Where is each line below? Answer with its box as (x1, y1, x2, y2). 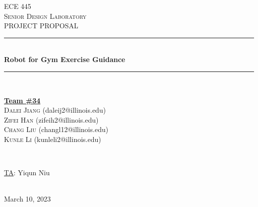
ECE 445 (4, 1, 31, 11)
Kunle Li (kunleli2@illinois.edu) (4, 134, 101, 144)
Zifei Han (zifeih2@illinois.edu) (4, 114, 99, 125)
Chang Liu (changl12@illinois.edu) (4, 124, 109, 135)
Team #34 (4, 95, 41, 105)
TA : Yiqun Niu (4, 167, 50, 178)
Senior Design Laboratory (4, 10, 87, 21)
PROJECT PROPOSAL (4, 20, 78, 31)
